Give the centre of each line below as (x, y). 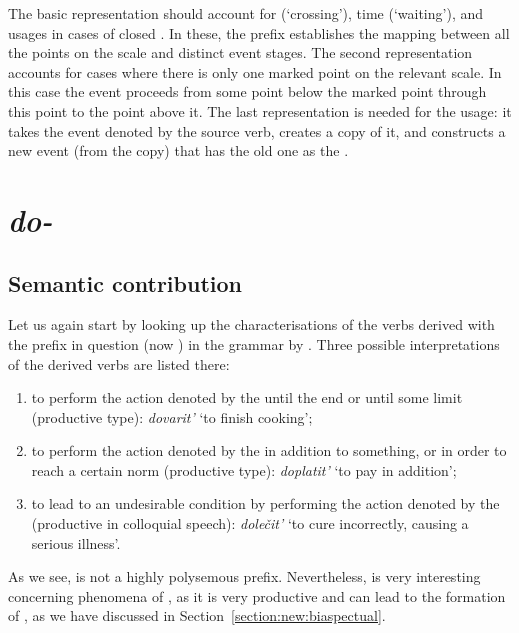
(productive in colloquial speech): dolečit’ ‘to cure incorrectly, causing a (250, 523)
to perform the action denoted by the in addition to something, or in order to (269, 450)
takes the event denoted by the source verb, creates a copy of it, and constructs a (257, 130)
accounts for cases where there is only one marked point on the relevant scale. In (255, 71)
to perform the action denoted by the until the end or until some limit (247, 397)
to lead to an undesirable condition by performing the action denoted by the (265, 503)
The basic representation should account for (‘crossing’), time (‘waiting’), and (246, 13)
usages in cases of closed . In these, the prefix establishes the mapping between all (259, 32)
